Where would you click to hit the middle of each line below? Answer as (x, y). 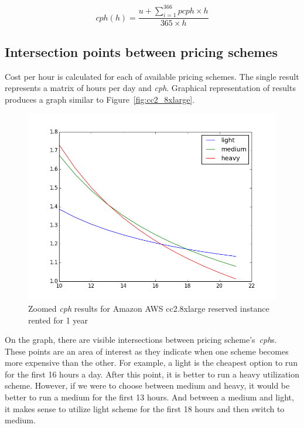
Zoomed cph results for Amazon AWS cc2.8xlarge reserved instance (149, 308)
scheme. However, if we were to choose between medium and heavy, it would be (147, 385)
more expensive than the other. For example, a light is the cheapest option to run (151, 363)
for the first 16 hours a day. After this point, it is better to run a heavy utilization (152, 374)
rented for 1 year (58, 320)
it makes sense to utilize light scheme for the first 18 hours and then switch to (145, 408)
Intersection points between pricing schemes (141, 51)
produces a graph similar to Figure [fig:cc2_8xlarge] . (100, 99)
